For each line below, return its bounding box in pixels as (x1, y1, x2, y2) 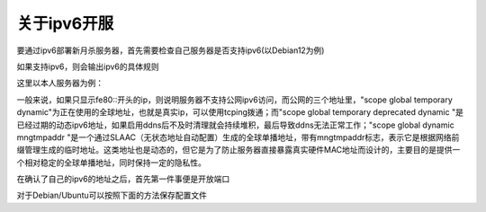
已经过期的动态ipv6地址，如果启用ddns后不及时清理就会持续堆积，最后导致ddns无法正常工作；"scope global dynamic (16, 119, 454, 130)
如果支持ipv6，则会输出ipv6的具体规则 (16, 61, 159, 72)
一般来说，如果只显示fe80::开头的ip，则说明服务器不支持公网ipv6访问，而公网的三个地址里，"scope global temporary (16, 94, 454, 105)
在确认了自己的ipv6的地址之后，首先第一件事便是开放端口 (16, 173, 230, 184)
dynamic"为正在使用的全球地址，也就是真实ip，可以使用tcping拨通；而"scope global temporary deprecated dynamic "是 (16, 107, 463, 118)
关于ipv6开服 (16, 13, 114, 33)
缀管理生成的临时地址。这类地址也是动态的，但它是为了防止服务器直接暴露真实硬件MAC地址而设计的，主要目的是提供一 (16, 145, 461, 155)
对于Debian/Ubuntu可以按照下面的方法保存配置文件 (16, 190, 207, 201)
